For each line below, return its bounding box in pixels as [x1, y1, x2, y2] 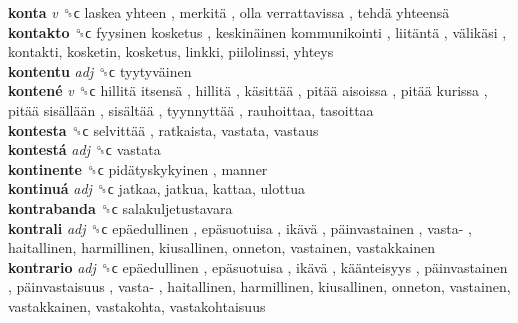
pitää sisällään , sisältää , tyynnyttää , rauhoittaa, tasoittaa [8, 99, 374, 120]
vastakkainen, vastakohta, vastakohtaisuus [8, 295, 266, 316]
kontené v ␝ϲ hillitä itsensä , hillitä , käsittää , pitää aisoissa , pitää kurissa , [8, 80, 488, 101]
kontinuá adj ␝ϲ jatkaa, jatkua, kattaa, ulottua [8, 178, 305, 199]
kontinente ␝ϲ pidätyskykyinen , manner [8, 158, 268, 179]
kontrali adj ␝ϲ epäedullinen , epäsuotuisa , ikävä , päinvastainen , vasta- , [8, 217, 472, 238]
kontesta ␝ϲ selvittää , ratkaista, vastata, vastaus [8, 119, 319, 140]
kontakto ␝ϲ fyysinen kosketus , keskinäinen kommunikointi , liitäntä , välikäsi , [8, 21, 507, 42]
